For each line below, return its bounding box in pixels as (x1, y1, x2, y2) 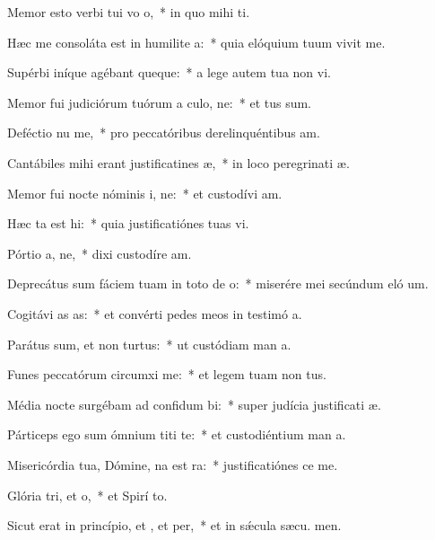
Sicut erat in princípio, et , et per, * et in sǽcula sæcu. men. (7, 516, 342, 535)
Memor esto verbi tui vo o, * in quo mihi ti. (7, 3, 250, 21)
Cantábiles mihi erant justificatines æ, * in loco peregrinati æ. (7, 153, 350, 172)
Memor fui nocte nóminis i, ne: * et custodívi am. (7, 183, 283, 202)
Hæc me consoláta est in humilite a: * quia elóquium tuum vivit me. (7, 32, 386, 51)
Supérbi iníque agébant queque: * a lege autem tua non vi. (7, 63, 331, 82)
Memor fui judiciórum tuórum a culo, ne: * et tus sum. (7, 93, 312, 111)
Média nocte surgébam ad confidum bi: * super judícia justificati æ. (7, 394, 381, 413)
